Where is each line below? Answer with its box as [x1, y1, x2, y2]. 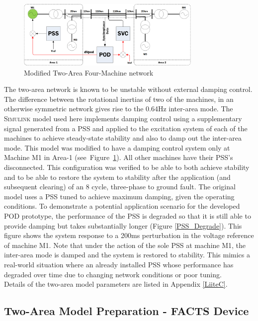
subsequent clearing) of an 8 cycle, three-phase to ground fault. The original [4, 181, 236, 192]
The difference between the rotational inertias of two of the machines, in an [4, 93, 234, 104]
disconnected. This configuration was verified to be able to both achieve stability [4, 161, 250, 172]
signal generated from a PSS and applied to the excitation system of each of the [4, 123, 248, 133]
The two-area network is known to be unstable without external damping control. [4, 84, 253, 94]
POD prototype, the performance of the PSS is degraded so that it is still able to [4, 210, 251, 221]
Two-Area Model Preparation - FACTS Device [4, 303, 249, 319]
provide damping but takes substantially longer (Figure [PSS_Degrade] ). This [4, 220, 242, 231]
